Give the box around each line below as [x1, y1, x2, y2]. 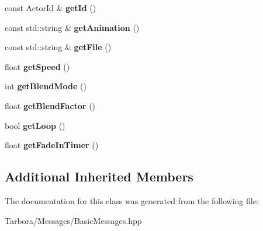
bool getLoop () [5, 119, 65, 131]
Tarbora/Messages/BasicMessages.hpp [5, 214, 142, 226]
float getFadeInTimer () [5, 139, 99, 151]
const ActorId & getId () [5, 2, 96, 13]
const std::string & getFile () [5, 41, 112, 53]
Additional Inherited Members [5, 167, 193, 185]
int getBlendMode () [5, 80, 86, 92]
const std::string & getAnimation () [5, 21, 140, 33]
